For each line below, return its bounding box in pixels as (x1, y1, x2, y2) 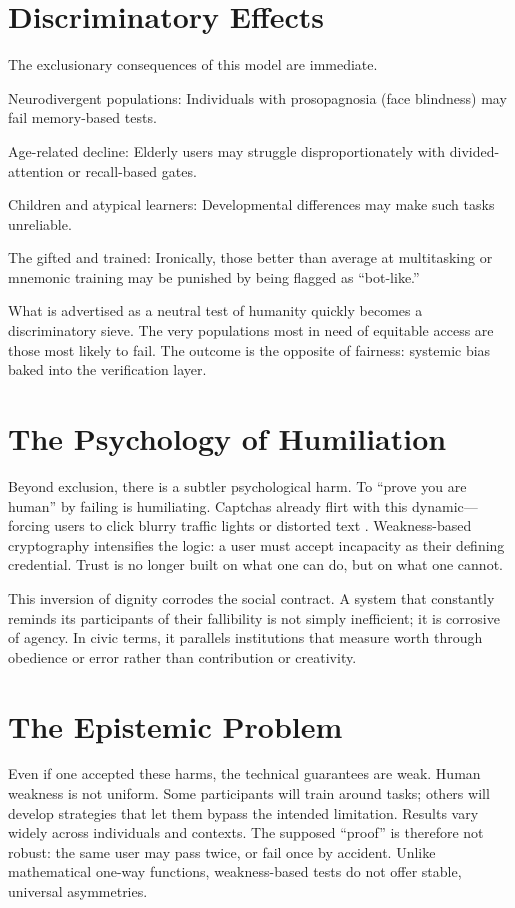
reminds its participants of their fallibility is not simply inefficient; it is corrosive (8, 607, 500, 628)
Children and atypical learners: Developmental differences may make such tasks (8, 194, 495, 215)
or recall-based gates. (68, 160, 197, 181)
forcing (8, 515, 50, 536)
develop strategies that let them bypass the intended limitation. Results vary (8, 802, 479, 823)
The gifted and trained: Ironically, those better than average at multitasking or (8, 247, 493, 268)
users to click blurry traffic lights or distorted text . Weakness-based (54, 515, 472, 536)
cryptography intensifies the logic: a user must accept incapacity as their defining (8, 534, 505, 555)
